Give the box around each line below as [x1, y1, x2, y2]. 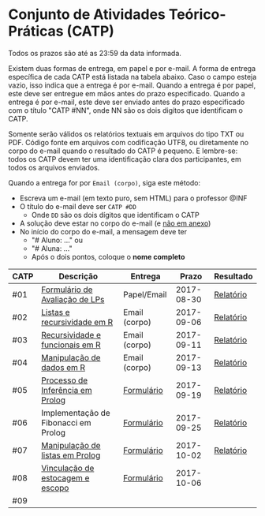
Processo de [40, 375, 88, 386]
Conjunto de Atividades [8, 6, 166, 24]
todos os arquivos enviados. [8, 163, 100, 172]
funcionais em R [40, 339, 101, 350]
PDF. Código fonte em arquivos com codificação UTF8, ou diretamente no [8, 137, 249, 147]
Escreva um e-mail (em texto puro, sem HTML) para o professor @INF [19, 193, 248, 203]
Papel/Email [123, 289, 167, 300]
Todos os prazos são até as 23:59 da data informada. [8, 48, 181, 58]
